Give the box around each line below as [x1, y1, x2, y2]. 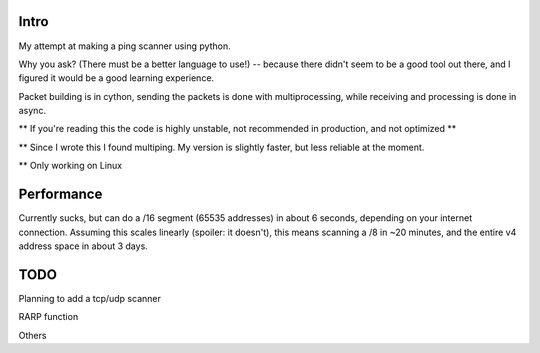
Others [18, 329, 47, 341]
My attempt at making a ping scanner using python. [18, 40, 231, 52]
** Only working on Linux [18, 160, 123, 172]
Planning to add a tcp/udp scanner [18, 292, 162, 304]
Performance [18, 186, 103, 203]
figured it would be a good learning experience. [18, 72, 215, 84]
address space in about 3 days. [18, 240, 149, 252]
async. [18, 105, 47, 117]
